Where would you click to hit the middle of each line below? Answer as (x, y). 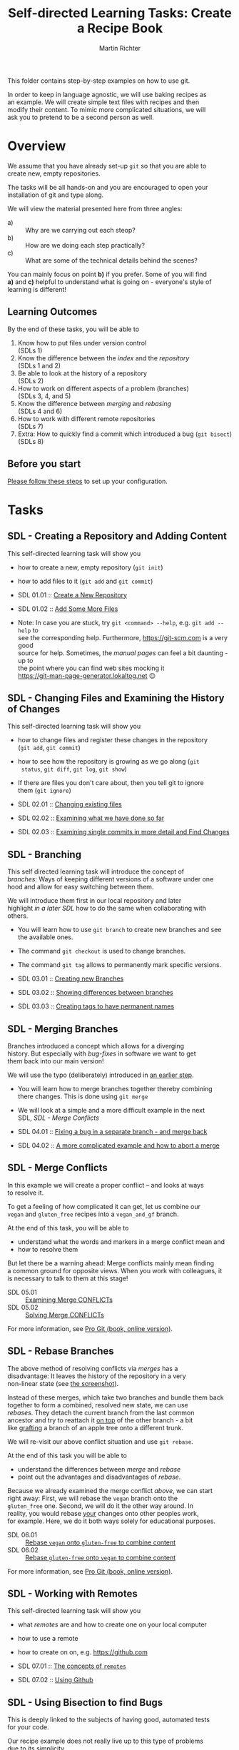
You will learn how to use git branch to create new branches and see (119, 930)
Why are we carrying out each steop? (80, 230)
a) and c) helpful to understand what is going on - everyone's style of (110, 282)
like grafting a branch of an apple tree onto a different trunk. (96, 1427)
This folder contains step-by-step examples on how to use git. (99, 81)
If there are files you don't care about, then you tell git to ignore (111, 783)
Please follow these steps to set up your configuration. (87, 481)
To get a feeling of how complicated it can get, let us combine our (104, 1206)
